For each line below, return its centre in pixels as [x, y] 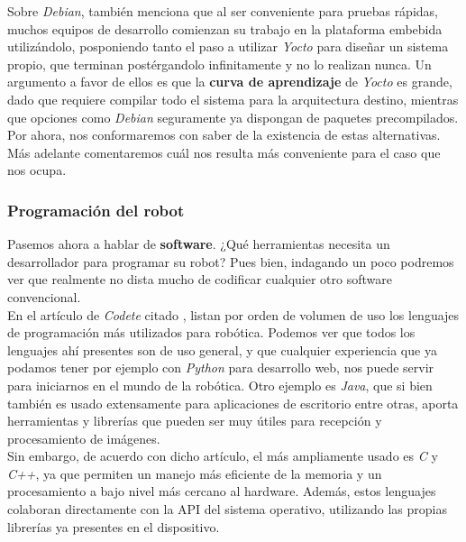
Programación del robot [96, 210]
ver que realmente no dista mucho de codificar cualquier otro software [200, 279]
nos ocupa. [37, 170]
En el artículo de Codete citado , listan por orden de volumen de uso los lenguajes [233, 314]
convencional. [44, 296]
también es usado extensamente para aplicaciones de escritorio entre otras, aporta [233, 403]
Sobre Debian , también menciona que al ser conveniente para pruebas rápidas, [223, 11]
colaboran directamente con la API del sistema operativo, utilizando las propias [227, 509]
